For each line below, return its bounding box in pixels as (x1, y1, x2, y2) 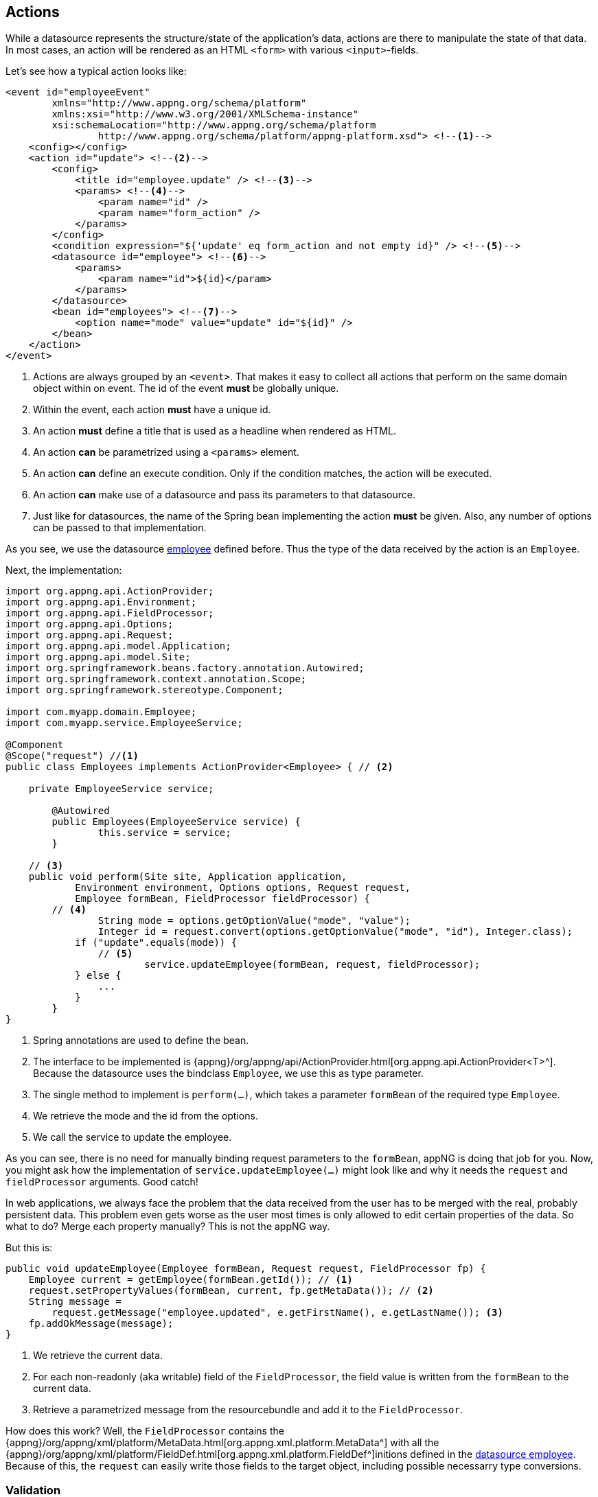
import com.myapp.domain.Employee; (5, 706, 197, 718)
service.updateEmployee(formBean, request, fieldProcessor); (144, 959, 481, 971)
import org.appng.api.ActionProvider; (5, 585, 214, 597)
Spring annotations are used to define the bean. (33, 1034, 249, 1047)
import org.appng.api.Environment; (5, 596, 197, 608)
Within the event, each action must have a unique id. (33, 404, 271, 416)
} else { (75, 970, 122, 982)
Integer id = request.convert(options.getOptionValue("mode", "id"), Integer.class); (97, 926, 573, 938)
